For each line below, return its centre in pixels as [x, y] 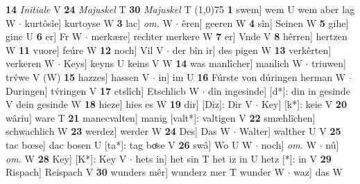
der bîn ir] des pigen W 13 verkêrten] [252, 49]
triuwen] [329, 63]
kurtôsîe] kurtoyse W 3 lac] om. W [98, 22]
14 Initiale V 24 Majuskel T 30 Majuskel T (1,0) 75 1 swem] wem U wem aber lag [180, 9]
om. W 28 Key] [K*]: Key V [66, 158]
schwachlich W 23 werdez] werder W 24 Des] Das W [118, 131]
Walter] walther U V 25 [290, 131]
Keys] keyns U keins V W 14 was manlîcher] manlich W [183, 63]
